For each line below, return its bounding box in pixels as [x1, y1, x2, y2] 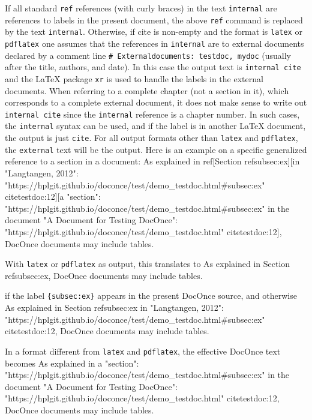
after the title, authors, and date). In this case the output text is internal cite [5, 61, 301, 73]
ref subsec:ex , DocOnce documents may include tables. [5, 269, 203, 281]
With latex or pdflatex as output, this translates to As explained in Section [5, 257, 290, 270]
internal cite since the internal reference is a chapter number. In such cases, [5, 107, 300, 120]
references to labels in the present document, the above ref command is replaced [5, 13, 303, 26]
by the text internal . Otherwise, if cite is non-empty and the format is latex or [5, 25, 302, 38]
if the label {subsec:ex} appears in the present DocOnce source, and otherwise [5, 289, 297, 302]
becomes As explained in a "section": [5, 356, 139, 369]
